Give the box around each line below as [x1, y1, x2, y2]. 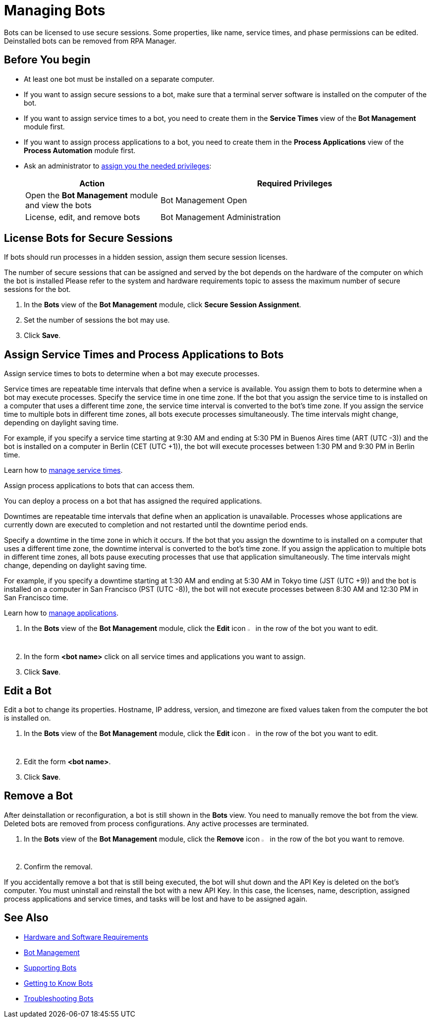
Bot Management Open [161, 195, 247, 205]
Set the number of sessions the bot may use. [24, 316, 170, 325]
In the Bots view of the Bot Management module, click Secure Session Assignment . [24, 300, 301, 309]
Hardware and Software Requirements [24, 932, 149, 941]
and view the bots [25, 200, 92, 210]
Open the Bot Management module [25, 190, 158, 200]
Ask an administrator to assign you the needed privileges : [24, 161, 212, 170]
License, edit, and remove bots [25, 212, 140, 222]
